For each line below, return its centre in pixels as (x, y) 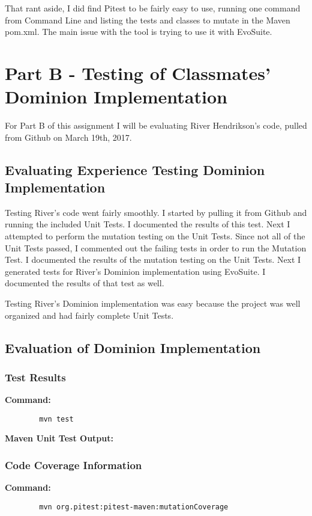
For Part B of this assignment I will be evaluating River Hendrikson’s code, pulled (156, 125)
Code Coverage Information (73, 465)
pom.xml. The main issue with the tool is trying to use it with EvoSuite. (139, 32)
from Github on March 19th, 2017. (68, 137)
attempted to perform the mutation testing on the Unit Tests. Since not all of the (155, 236)
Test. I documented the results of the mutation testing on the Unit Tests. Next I (153, 260)
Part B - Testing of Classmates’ (138, 72)
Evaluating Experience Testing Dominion (135, 169)
